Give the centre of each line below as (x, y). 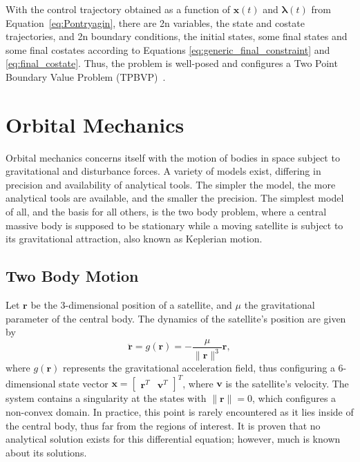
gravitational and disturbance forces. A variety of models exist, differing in (163, 171)
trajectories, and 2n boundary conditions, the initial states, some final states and (177, 36)
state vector (84, 383)
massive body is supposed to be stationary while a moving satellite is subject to (174, 225)
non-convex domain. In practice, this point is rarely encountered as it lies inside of (180, 411)
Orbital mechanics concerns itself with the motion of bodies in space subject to (173, 157)
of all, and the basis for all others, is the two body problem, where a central (166, 212)
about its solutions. (46, 452)
